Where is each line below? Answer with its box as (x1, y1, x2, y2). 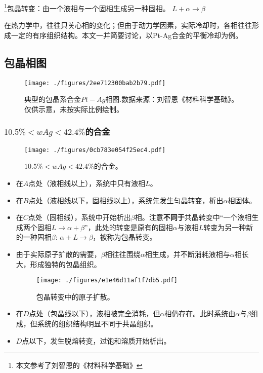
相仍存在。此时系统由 (164, 308, 236, 319)
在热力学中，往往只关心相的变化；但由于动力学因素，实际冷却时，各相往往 (4, 20, 252, 30)
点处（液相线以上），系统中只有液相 (28, 177, 146, 188)
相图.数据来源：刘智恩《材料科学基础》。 (105, 94, 239, 104)
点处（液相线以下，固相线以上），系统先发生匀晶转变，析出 (28, 195, 224, 205)
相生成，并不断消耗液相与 (145, 248, 230, 259)
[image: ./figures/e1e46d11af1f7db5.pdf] (36, 277, 178, 284)
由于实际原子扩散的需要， (16, 248, 101, 259)
